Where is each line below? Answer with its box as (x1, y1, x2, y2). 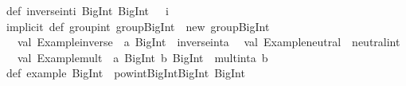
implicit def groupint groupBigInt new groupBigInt (6, 18, 270, 34)
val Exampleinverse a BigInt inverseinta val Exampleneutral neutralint (17, 33, 400, 50)
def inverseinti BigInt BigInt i (6, 2, 169, 18)
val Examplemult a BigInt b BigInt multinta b (17, 49, 268, 65)
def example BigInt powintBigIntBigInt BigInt (6, 64, 245, 81)
